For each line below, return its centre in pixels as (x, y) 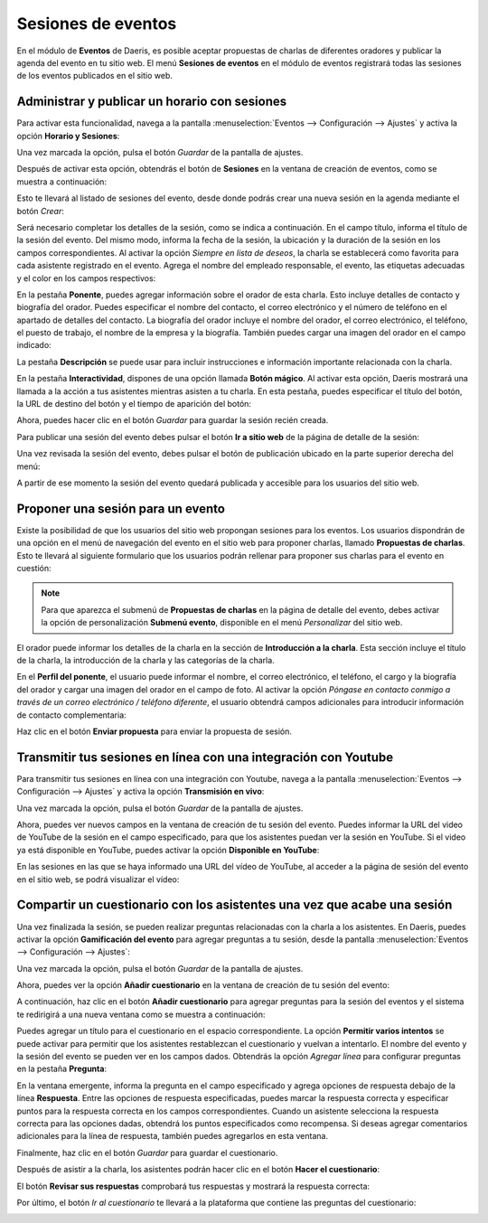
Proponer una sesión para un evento (121, 508)
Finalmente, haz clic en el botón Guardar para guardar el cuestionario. (147, 1152)
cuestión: (34, 569)
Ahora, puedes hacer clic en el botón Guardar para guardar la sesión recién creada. (173, 420)
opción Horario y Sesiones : (68, 136)
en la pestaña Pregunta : (62, 1069)
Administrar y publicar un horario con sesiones (152, 102)
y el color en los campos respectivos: (86, 278)
